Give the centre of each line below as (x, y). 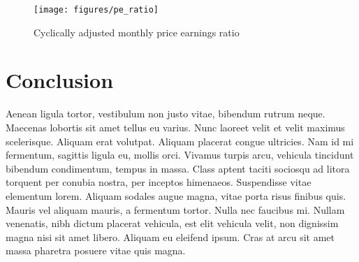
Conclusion (60, 80)
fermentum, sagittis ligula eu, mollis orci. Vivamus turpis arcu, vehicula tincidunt (180, 155)
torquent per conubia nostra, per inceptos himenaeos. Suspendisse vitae (159, 182)
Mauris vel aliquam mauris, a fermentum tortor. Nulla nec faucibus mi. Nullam (175, 209)
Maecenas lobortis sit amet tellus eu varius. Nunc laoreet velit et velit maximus (175, 127)
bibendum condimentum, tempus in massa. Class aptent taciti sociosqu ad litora (178, 168)
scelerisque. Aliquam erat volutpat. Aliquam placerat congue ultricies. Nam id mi (180, 141)
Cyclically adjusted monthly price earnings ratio (137, 32)
